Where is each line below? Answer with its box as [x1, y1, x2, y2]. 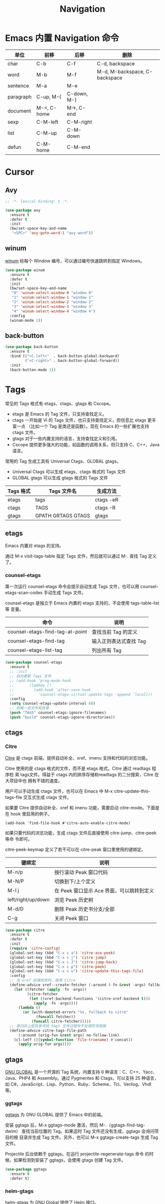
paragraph [7, 93, 32, 100]
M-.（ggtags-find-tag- [99, 1122, 145, 1128]
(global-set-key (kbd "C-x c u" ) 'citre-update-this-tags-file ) [9, 969, 144, 974]
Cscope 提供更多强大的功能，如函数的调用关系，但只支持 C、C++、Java [12, 442, 160, 448]
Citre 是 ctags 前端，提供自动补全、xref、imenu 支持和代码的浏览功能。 [5, 755, 151, 761]
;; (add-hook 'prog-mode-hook [9, 678, 71, 683]
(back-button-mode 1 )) [9, 367, 56, 372]
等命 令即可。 [5, 836, 32, 842]
